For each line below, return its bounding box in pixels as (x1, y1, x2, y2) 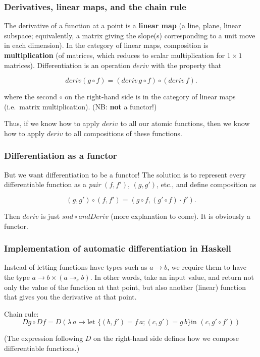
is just (41, 210, 60, 221)
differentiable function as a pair (4, 179, 101, 190)
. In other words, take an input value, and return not (90, 271, 254, 282)
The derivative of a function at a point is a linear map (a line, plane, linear (4, 20, 241, 31)
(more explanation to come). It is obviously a (111, 210, 251, 221)
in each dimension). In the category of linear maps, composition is (4, 40, 209, 50)
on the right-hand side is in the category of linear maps (65, 91, 236, 102)
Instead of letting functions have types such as (4, 262, 147, 272)
